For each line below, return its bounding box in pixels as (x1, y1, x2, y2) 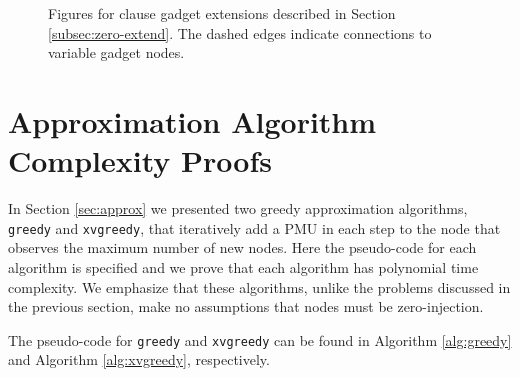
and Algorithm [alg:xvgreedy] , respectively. (8, 349, 270, 370)
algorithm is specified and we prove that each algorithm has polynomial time (8, 256, 479, 277)
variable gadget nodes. (48, 42, 185, 63)
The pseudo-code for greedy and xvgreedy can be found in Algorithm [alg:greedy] (8, 329, 512, 350)
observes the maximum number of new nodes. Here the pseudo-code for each (8, 237, 477, 258)
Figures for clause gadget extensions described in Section (48, 3, 396, 23)
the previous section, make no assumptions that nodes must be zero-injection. (8, 296, 484, 317)
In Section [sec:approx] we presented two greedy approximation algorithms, (8, 198, 468, 219)
